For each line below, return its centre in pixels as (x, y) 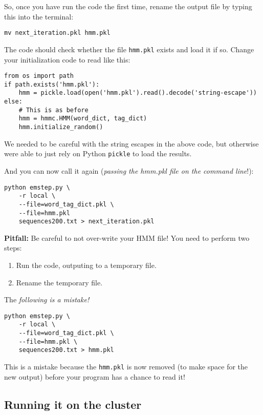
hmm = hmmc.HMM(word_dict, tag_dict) (83, 119)
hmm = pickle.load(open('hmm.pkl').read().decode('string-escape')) (138, 93)
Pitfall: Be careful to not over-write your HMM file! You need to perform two (127, 237)
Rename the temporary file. (59, 282)
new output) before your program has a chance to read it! (95, 376)
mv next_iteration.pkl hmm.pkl (57, 33)
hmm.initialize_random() (61, 127)
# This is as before (53, 110)
